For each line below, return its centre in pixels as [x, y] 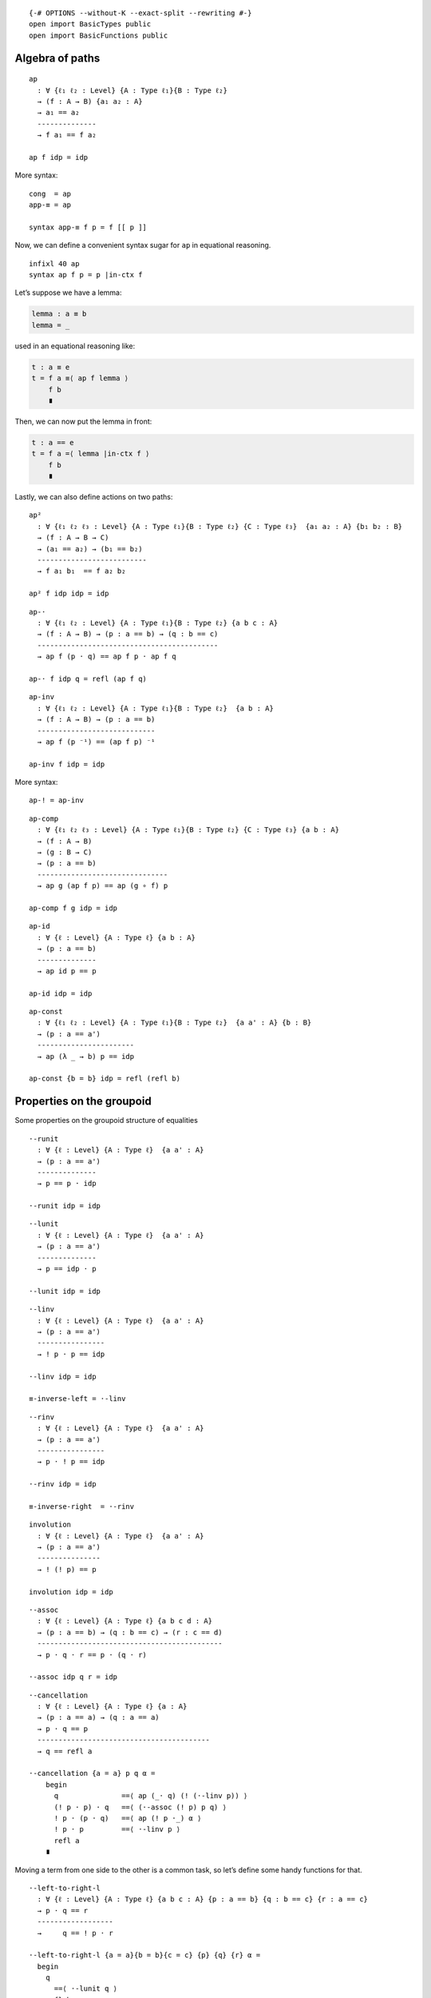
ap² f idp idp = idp [69, 594]
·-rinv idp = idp [63, 1484]
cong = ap [50, 193]
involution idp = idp [71, 1592]
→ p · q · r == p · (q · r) [92, 1655]
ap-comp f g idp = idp [73, 908]
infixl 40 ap [54, 263]
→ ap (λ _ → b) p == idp [86, 1056]
